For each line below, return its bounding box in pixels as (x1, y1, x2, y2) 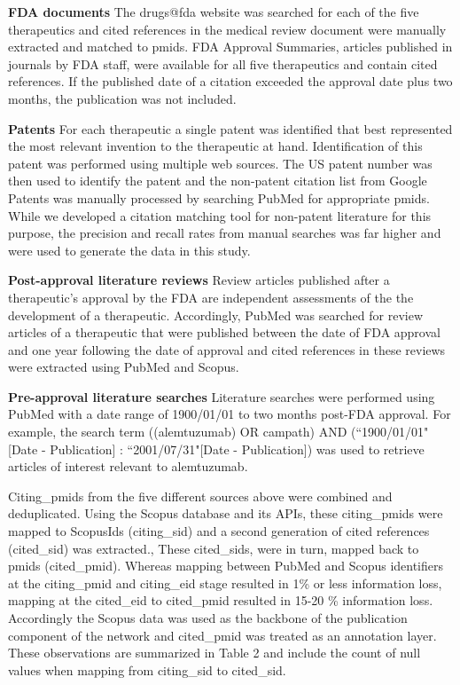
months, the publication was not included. (8, 89, 237, 107)
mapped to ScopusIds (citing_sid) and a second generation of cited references (8, 522, 430, 540)
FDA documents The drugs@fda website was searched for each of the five (8, 3, 419, 20)
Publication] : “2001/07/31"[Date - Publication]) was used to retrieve (50, 439, 425, 458)
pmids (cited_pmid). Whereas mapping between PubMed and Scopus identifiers (8, 556, 444, 575)
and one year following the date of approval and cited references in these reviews (8, 340, 446, 358)
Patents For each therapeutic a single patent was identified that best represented (8, 119, 453, 138)
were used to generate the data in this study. (8, 240, 251, 259)
